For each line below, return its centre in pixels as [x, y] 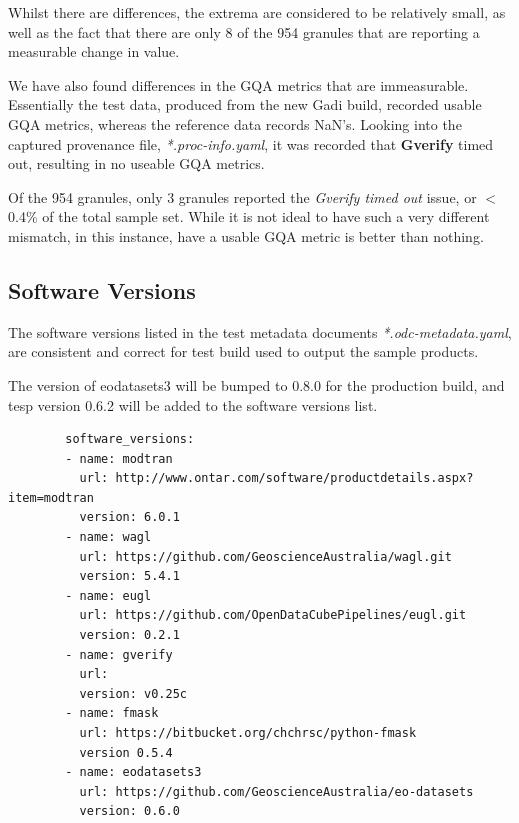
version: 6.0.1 [129, 517]
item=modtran [51, 497]
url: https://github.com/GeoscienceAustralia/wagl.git [265, 556]
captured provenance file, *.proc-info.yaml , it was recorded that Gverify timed [251, 143]
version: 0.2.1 [129, 635]
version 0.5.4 [126, 752]
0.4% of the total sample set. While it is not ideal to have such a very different [249, 216]
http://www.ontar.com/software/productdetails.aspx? [294, 478]
